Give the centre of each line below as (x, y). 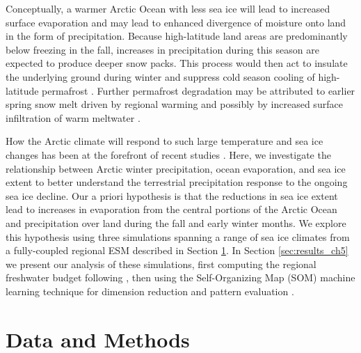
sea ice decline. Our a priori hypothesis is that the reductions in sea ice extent (172, 195)
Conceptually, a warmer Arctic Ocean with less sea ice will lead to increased (168, 8)
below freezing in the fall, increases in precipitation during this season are (162, 49)
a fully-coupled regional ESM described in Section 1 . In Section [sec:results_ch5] (177, 250)
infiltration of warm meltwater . (73, 117)
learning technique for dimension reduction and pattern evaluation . (150, 291)
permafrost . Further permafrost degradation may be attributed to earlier (199, 90)
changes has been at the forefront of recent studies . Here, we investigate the (168, 154)
